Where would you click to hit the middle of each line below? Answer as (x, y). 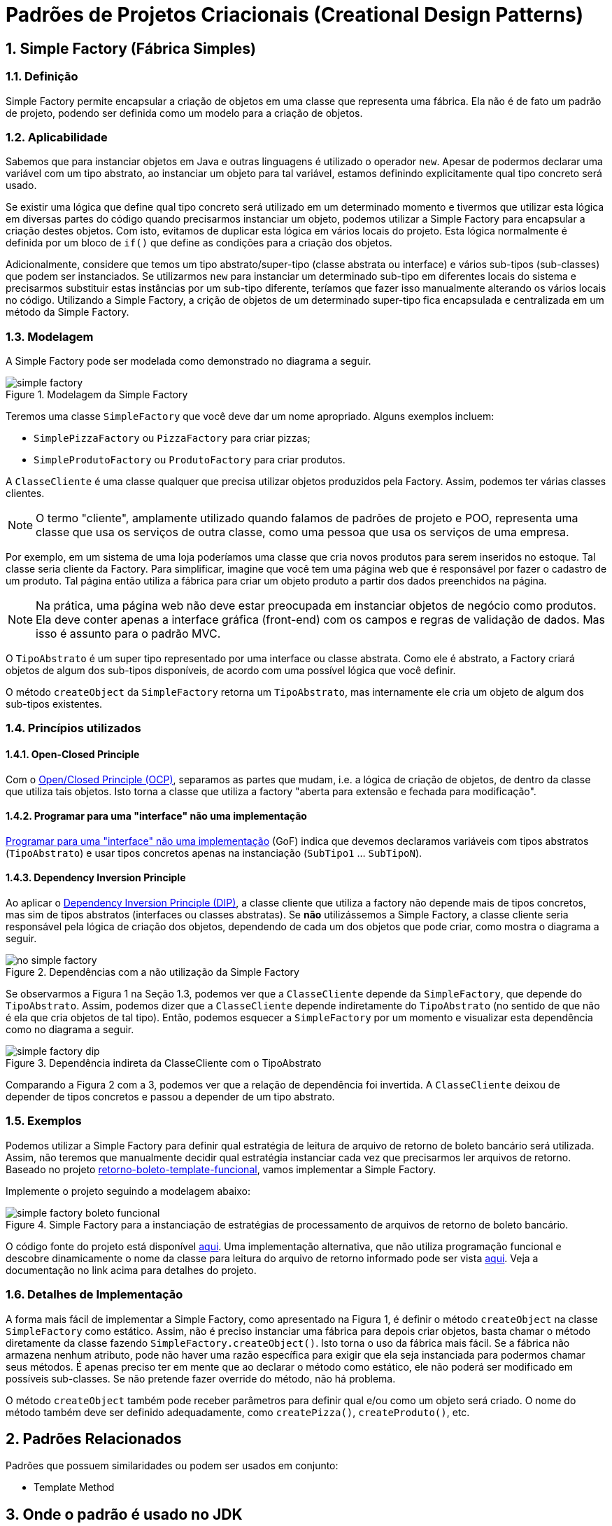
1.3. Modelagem (50, 336)
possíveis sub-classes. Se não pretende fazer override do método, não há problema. (201, 1378)
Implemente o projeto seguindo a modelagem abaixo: (128, 1191)
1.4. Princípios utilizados (73, 728)
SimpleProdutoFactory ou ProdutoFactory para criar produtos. (190, 460)
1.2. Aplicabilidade (57, 137)
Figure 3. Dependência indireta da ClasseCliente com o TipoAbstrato (164, 1063)
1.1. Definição (42, 77)
